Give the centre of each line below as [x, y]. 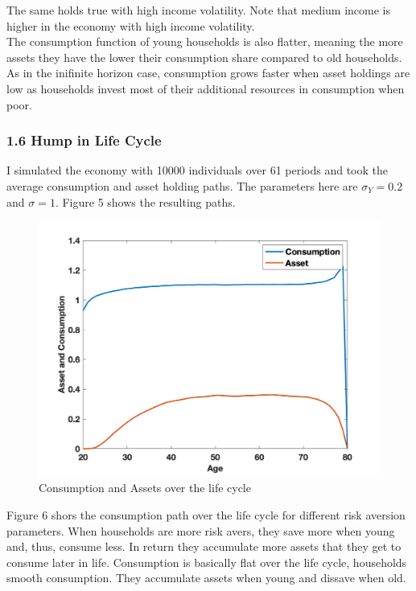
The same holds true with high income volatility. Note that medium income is [199, 10]
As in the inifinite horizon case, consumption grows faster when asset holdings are [208, 73]
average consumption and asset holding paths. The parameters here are [182, 185]
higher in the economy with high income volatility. [131, 25]
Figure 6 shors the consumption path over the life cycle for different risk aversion [206, 514]
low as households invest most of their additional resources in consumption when [206, 88]
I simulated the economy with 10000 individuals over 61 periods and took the [197, 170]
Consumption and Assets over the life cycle [145, 488]
